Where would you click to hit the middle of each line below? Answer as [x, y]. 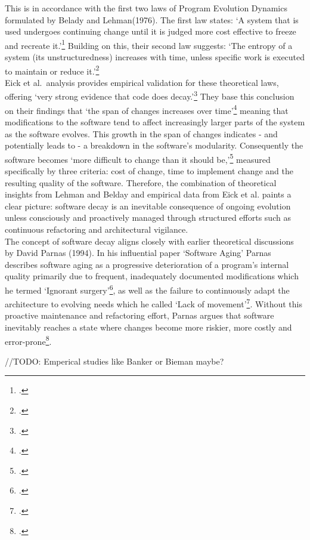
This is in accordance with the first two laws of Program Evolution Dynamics [146, 8]
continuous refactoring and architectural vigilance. [97, 229]
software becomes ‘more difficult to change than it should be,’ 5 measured [138, 158]
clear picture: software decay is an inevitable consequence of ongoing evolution [148, 206]
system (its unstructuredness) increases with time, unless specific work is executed [155, 57]
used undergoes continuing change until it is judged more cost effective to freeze [151, 31]
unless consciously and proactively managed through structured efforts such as [148, 217]
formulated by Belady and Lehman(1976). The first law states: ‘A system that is [152, 19]
